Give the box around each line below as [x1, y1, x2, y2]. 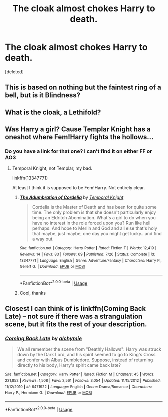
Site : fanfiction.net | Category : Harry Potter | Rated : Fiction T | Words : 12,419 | [19, 246, 157, 251]
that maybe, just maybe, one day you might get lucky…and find [32, 231, 162, 237]
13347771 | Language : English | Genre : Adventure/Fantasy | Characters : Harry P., [19, 258, 162, 263]
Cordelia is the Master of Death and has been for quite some [32, 204, 157, 210]
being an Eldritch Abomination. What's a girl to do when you [32, 215, 156, 221]
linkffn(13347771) [12, 175, 48, 181]
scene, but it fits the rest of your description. [5, 320, 147, 329]
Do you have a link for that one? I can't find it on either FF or [5, 148, 152, 155]
